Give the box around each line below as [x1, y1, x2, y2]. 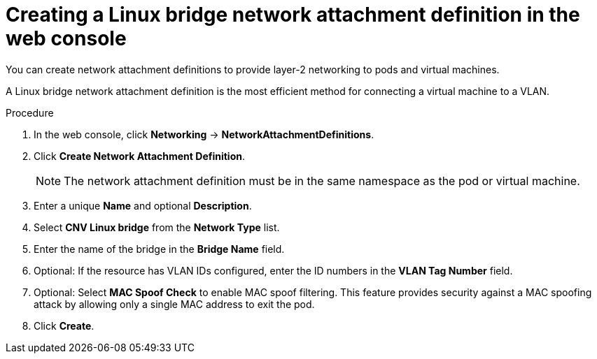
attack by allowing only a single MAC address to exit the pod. [34, 298, 315, 310]
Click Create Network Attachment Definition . [34, 149, 245, 162]
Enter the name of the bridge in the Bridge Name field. [34, 242, 285, 255]
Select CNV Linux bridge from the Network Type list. [34, 221, 280, 233]
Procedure [6, 106, 54, 119]
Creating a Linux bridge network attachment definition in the [6, 3, 580, 27]
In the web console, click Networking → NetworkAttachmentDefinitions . [34, 128, 374, 140]
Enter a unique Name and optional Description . [34, 199, 252, 212]
